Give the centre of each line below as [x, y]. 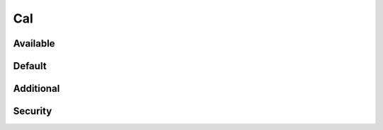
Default [30, 66]
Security [33, 111]
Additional [37, 89]
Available [34, 43]
